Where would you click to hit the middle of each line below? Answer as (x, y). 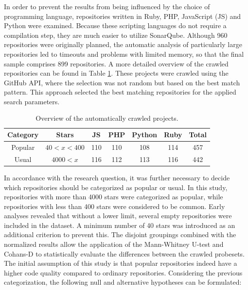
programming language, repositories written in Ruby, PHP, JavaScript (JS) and (123, 16)
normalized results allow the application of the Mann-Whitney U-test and (114, 244)
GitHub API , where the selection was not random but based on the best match (122, 82)
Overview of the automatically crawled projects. (107, 118)
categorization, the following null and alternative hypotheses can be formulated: (123, 282)
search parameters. (32, 101)
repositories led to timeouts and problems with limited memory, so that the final (124, 54)
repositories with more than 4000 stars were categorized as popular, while (114, 197)
